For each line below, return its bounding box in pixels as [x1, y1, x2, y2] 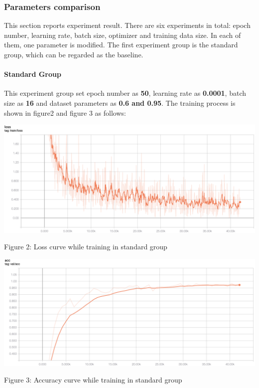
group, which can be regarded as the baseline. [4, 49, 143, 59]
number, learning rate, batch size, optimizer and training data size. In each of [4, 29, 241, 40]
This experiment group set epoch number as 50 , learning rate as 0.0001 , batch [4, 88, 246, 98]
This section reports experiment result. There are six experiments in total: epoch [4, 20, 251, 30]
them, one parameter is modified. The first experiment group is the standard [4, 39, 238, 50]
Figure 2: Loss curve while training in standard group [4, 241, 167, 252]
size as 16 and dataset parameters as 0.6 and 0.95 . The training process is [4, 97, 236, 108]
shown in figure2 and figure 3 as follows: [4, 107, 126, 118]
